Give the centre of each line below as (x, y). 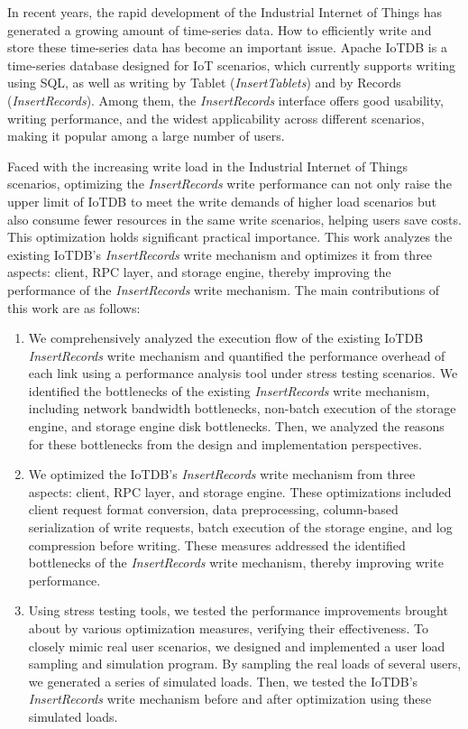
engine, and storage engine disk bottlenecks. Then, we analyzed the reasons (236, 426)
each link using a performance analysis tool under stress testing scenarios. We (243, 373)
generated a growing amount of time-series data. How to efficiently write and (220, 29)
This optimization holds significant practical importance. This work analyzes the (230, 237)
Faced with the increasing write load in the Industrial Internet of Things (207, 166)
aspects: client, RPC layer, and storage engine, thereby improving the (199, 272)
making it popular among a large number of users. (146, 136)
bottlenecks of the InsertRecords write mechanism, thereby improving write (236, 563)
